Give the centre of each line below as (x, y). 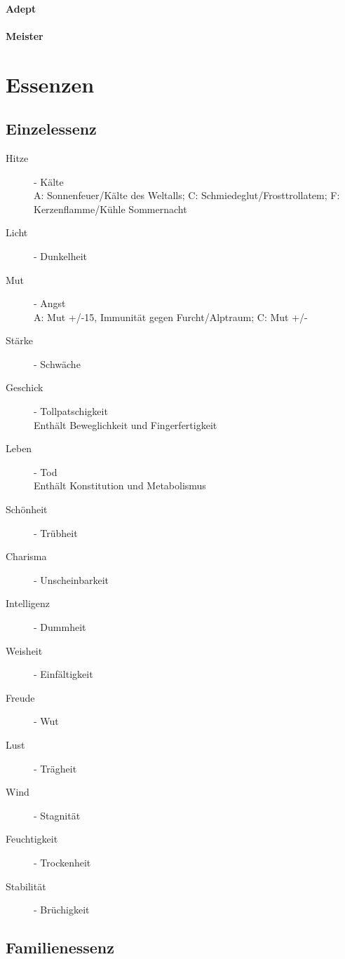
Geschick (25, 387)
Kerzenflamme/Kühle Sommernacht (110, 209)
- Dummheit (60, 627)
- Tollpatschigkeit (71, 411)
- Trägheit (55, 768)
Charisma (26, 556)
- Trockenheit (62, 862)
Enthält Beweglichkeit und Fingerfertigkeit (126, 424)
